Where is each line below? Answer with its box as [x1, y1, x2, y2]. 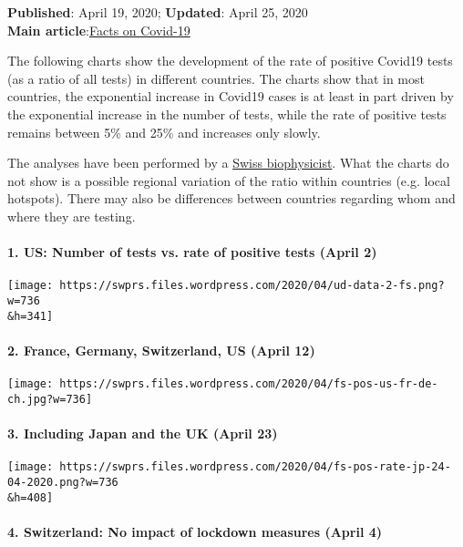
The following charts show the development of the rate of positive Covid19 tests [7, 51, 453, 70]
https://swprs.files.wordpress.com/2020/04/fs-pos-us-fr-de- [59, 377, 438, 391]
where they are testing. [7, 206, 136, 225]
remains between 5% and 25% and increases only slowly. [7, 122, 321, 141]
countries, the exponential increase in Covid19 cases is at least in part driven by [7, 87, 454, 106]
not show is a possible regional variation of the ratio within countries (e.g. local [7, 170, 450, 190]
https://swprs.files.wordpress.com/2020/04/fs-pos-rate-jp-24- [59, 460, 451, 474]
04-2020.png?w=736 [7, 475, 118, 489]
